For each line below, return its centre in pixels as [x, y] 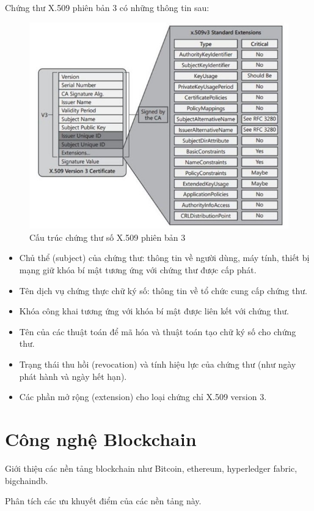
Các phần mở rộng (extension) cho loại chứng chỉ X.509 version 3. [143, 397]
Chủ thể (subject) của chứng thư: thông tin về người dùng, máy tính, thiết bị [164, 258]
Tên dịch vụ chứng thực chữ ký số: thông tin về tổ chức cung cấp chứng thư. [163, 290]
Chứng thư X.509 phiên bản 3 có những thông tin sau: [107, 7]
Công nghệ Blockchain [101, 438]
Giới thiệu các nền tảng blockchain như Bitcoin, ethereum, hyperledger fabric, [151, 468]
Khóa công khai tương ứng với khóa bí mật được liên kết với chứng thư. [154, 311]
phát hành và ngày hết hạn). [73, 376]
